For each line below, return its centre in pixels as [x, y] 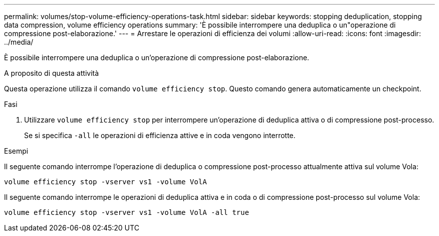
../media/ [19, 42]
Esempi [16, 151]
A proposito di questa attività [52, 73]
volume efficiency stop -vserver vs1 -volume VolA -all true [127, 212]
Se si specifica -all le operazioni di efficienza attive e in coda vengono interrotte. [160, 135]
